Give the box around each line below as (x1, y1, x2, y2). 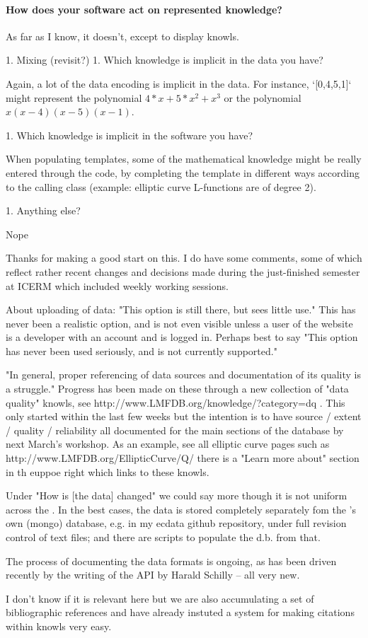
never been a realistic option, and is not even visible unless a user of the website (6, 315, 353, 330)
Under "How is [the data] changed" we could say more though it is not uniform (6, 488, 347, 503)
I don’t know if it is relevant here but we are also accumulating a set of (6, 591, 314, 605)
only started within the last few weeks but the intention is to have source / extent (6, 409, 362, 424)
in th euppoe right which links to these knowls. (6, 464, 209, 479)
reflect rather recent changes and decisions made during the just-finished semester (6, 264, 360, 279)
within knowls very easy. (6, 618, 112, 633)
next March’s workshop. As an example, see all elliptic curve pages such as (6, 436, 330, 451)
